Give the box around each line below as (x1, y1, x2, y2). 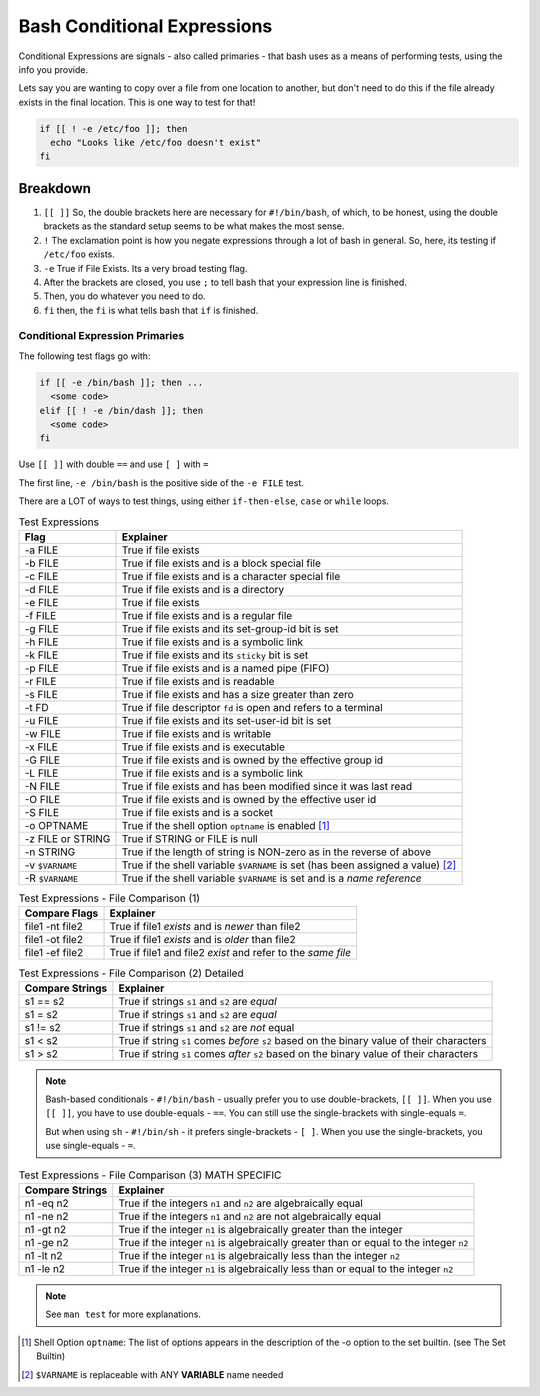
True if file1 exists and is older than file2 (109, 933, 296, 947)
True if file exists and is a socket (121, 805, 274, 819)
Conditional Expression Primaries (18, 329, 185, 343)
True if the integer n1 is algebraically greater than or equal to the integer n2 (118, 1236, 469, 1250)
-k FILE (24, 648, 59, 662)
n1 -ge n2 (24, 1236, 69, 1250)
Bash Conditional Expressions (18, 15, 273, 37)
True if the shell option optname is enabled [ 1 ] (121, 818, 330, 832)
